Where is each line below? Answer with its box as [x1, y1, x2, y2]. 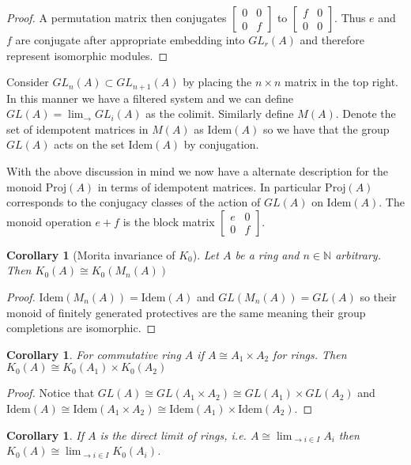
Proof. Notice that [6, 384, 95, 401]
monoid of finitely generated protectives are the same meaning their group [6, 304, 366, 320]
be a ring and [235, 246, 300, 263]
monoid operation [6, 213, 92, 229]
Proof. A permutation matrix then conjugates [6, 9, 227, 25]
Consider [6, 74, 49, 90]
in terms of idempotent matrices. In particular [97, 178, 322, 195]
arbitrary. [335, 246, 381, 263]
